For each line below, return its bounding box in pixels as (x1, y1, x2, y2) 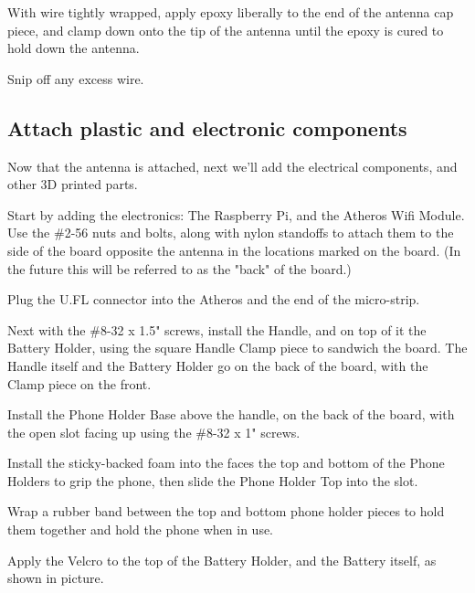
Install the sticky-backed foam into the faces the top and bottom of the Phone (7, 453, 445, 472)
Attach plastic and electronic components (7, 113, 407, 142)
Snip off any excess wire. (7, 69, 144, 88)
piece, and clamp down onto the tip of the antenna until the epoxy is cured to (7, 20, 444, 39)
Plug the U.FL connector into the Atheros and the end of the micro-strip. (7, 290, 420, 309)
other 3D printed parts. (7, 175, 138, 194)
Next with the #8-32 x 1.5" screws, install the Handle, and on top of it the (7, 320, 427, 339)
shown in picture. (7, 568, 104, 588)
